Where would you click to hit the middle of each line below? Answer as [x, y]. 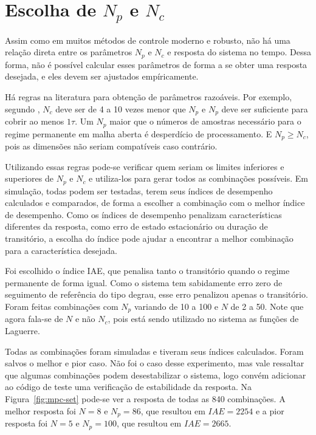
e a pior [270, 410]
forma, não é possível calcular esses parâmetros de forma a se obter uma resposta [156, 64]
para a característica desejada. [61, 250]
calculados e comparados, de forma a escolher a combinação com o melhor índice [155, 203]
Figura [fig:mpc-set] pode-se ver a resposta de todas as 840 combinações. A [145, 399]
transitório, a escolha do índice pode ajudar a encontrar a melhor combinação [149, 238]
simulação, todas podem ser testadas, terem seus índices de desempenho [139, 190]
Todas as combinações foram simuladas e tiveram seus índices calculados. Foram [154, 351]
